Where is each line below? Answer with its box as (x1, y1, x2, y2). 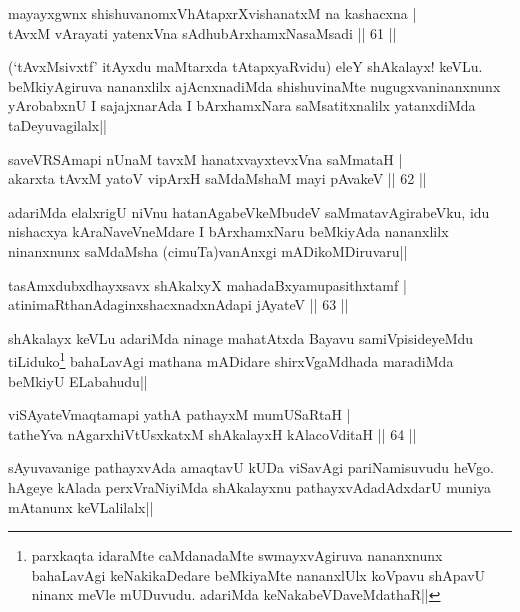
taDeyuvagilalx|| (8, 114, 107, 135)
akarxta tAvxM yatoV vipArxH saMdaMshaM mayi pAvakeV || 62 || (8, 168, 427, 189)
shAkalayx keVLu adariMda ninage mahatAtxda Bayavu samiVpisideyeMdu (8, 327, 474, 348)
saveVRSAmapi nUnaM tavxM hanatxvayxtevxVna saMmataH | (8, 148, 403, 169)
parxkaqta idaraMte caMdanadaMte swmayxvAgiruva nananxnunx (31, 545, 443, 566)
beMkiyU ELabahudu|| (8, 370, 148, 391)
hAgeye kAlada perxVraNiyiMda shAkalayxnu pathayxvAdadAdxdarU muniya (8, 476, 491, 497)
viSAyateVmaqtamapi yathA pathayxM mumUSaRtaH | (8, 404, 351, 425)
